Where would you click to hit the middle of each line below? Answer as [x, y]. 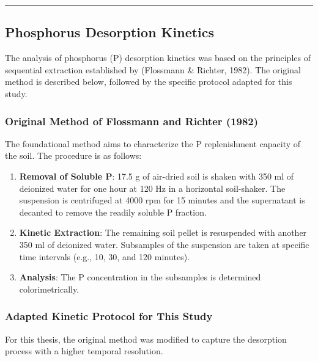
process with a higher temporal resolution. [84, 351]
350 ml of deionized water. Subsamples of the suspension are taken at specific [164, 244]
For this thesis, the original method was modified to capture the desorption [146, 339]
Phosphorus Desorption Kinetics [110, 32]
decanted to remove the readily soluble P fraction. [113, 212]
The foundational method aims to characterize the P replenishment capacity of [153, 143]
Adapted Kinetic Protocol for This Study [109, 316]
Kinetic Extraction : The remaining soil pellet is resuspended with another [163, 232]
